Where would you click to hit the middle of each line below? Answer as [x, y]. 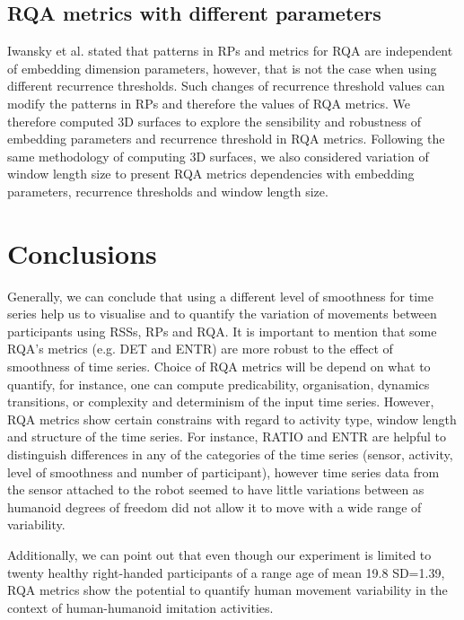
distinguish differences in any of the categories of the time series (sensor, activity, [230, 454]
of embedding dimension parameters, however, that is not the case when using [222, 68]
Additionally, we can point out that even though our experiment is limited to [219, 554]
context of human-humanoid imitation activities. [140, 607]
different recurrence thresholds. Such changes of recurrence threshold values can [226, 86]
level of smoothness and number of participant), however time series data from [223, 472]
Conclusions [82, 253]
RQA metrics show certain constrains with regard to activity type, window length [232, 419]
